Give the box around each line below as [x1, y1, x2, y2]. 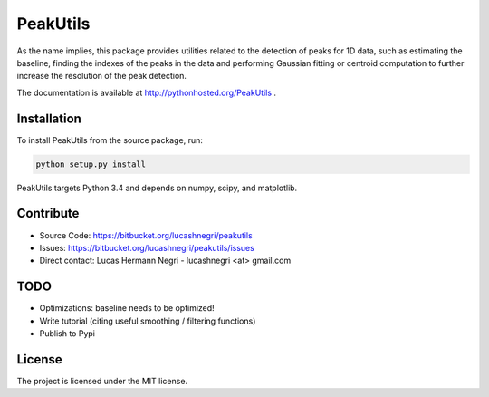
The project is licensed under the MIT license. [16, 375, 188, 386]
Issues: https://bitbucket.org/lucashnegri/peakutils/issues [39, 242, 255, 253]
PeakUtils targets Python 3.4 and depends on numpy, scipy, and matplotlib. [16, 182, 298, 193]
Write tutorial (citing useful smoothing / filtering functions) [39, 315, 256, 326]
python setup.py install [35, 159, 147, 169]
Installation [16, 111, 81, 126]
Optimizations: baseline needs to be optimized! [39, 303, 215, 314]
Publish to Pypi [39, 327, 95, 339]
